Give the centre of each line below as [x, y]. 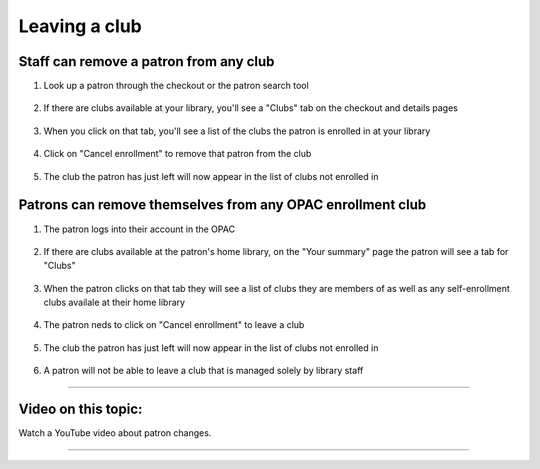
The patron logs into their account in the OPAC [139, 229]
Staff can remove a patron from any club [146, 61]
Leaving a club [80, 26]
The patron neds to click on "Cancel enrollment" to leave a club [174, 325]
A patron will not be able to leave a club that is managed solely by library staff [203, 371]
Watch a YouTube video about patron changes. [115, 433]
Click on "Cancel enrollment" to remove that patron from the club [177, 154]
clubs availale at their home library [114, 302]
